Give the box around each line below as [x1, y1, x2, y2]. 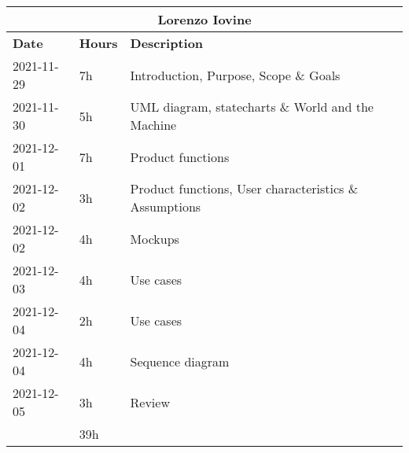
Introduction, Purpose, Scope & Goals [130, 65, 341, 84]
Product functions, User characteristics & [130, 179, 359, 197]
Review [130, 392, 170, 411]
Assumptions [130, 197, 201, 215]
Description [130, 34, 204, 52]
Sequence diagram [130, 352, 230, 370]
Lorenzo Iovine [157, 10, 252, 28]
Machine [130, 116, 177, 134]
